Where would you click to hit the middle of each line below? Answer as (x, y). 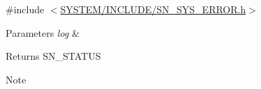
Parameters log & (43, 32)
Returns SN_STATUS (53, 56)
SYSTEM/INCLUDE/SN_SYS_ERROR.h (153, 9)
